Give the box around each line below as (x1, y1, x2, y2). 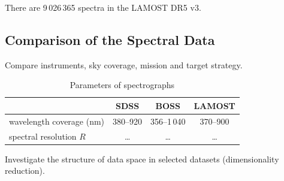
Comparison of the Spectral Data (5, 30, 215, 49)
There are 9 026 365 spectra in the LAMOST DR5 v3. (5, 1, 201, 13)
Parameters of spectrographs (70, 79, 175, 91)
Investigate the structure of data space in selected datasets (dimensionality (5, 152, 279, 165)
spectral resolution (9, 129, 77, 142)
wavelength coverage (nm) (9, 114, 105, 127)
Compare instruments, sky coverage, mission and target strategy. (5, 58, 243, 71)
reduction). (5, 164, 45, 177)
